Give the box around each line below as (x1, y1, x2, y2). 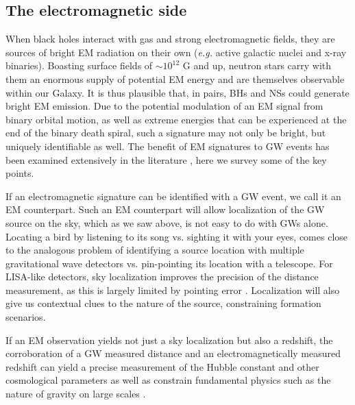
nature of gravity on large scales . (5, 386, 146, 401)
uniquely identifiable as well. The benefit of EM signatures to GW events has (5, 138, 330, 153)
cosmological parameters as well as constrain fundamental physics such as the (5, 373, 331, 387)
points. (5, 166, 34, 180)
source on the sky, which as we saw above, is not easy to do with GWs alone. (5, 215, 328, 230)
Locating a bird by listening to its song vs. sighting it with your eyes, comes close (5, 229, 348, 243)
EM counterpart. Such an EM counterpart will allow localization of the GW (5, 202, 325, 217)
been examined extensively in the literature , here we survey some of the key (5, 152, 327, 167)
